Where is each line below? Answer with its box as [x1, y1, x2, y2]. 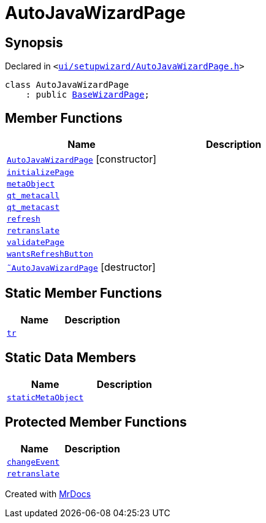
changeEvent [7, 457, 60, 467]
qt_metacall [7, 191, 60, 201]
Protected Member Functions [5, 414, 187, 430]
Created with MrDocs [5, 488, 91, 499]
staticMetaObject [7, 392, 84, 402]
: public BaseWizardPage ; [25, 90, 150, 100]
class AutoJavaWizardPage [5, 80, 129, 90]
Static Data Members [5, 350, 137, 366]
